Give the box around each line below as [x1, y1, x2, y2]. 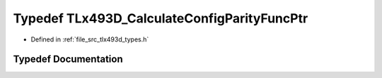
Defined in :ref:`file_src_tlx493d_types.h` [30, 35, 149, 44]
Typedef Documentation [13, 53, 123, 65]
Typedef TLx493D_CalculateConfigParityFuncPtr [13, 11, 308, 26]
